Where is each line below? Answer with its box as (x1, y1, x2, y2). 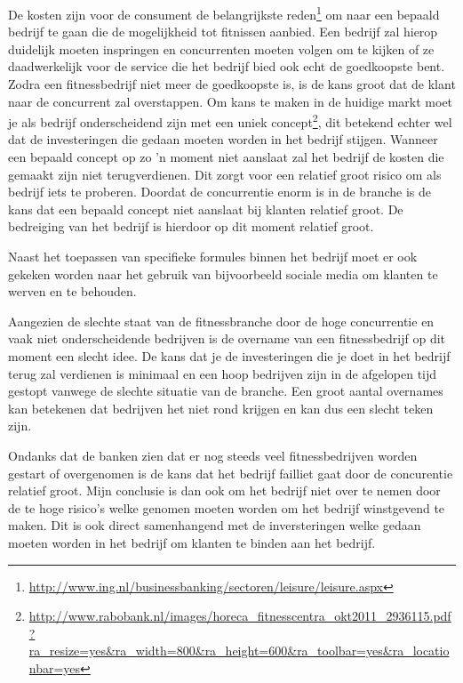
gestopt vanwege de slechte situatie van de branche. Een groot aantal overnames (8, 382, 443, 400)
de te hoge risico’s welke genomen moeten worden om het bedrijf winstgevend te (8, 498, 445, 517)
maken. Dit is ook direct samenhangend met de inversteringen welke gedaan (8, 516, 421, 534)
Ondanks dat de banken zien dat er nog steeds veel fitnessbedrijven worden (8, 446, 418, 464)
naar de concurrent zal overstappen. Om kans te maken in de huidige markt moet (8, 92, 453, 110)
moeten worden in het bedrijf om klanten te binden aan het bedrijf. (8, 533, 376, 551)
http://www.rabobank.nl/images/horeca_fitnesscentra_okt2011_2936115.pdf (28, 607, 451, 625)
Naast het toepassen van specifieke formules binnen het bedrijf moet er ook (8, 247, 418, 266)
